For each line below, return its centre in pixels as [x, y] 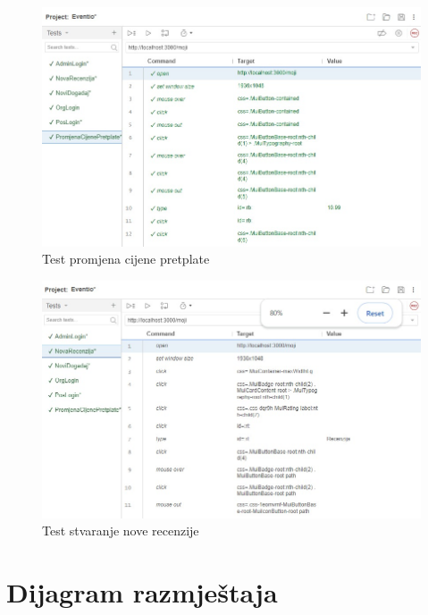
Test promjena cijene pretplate [126, 259]
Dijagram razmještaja [142, 591]
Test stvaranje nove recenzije [121, 531]
